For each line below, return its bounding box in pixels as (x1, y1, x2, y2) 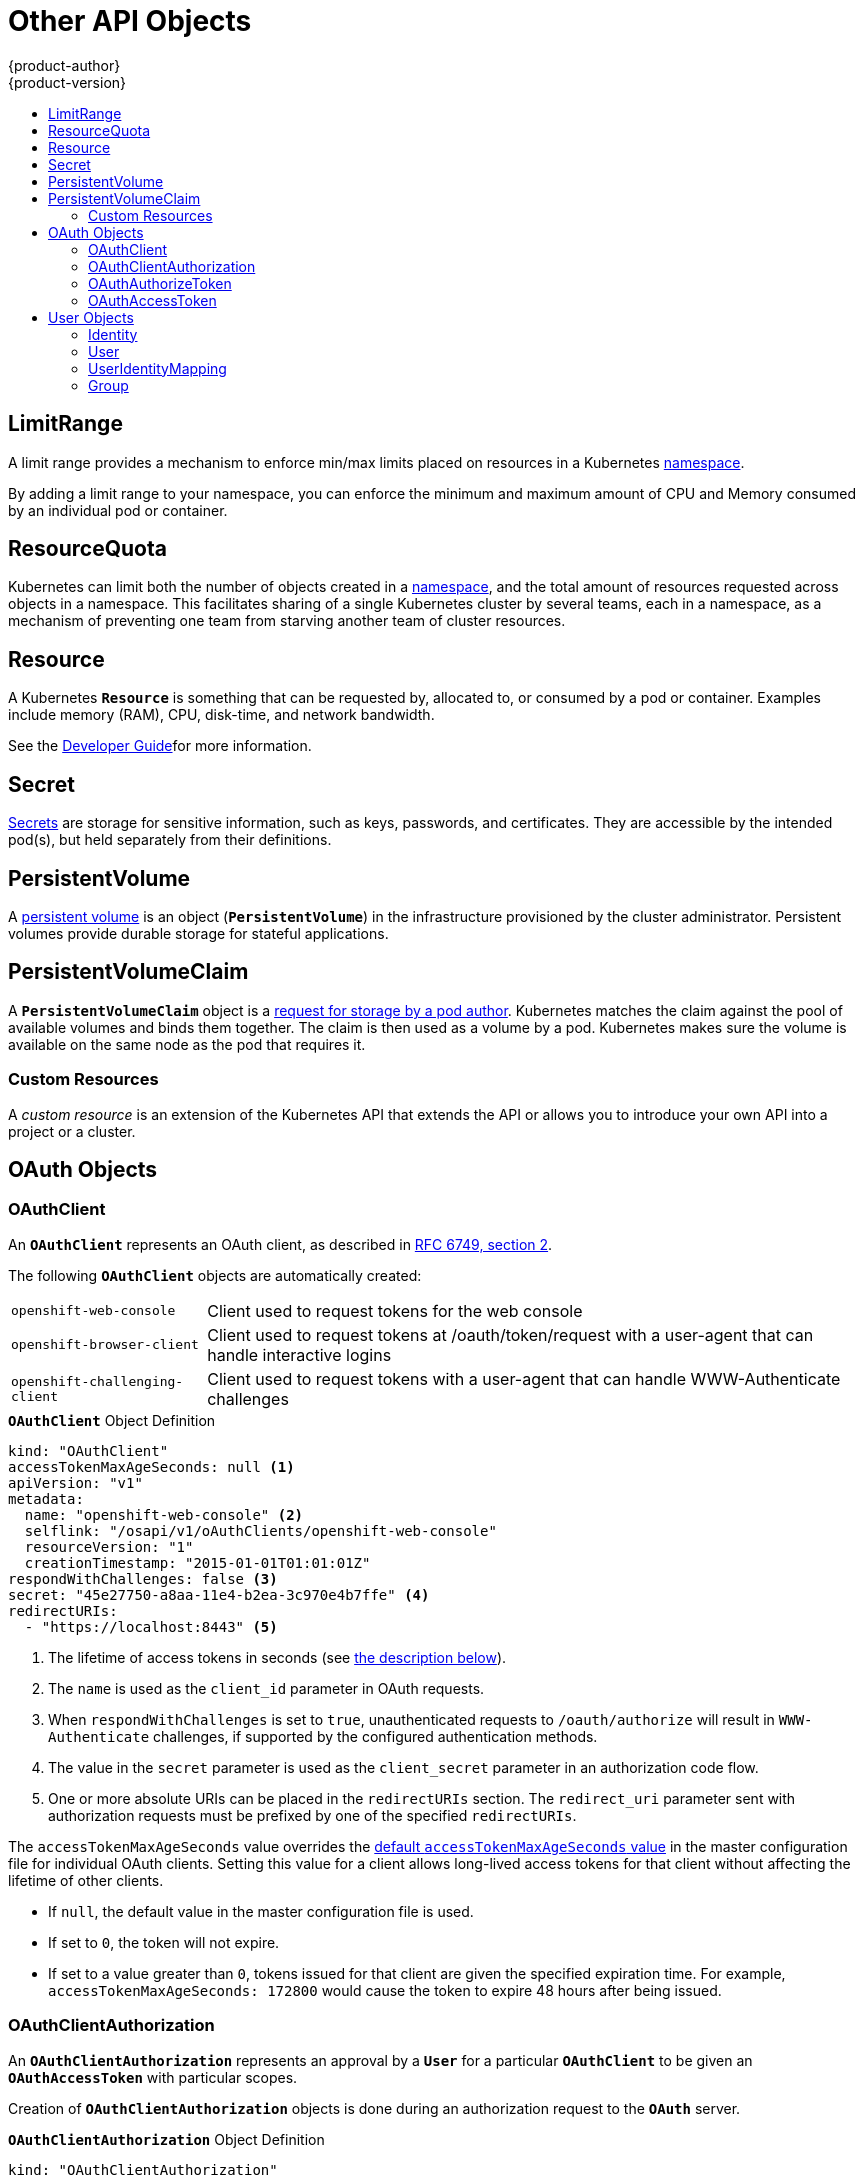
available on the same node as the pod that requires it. (8, 1035, 366, 1053)
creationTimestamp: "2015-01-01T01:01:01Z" (24, 1554, 371, 1571)
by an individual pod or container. (8, 501, 228, 519)
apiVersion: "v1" (8, 1474, 143, 1491)
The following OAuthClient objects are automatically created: (8, 1266, 422, 1284)
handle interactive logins (207, 1344, 392, 1365)
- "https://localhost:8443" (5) (24, 1618, 278, 1635)
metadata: (8, 1490, 84, 1507)
